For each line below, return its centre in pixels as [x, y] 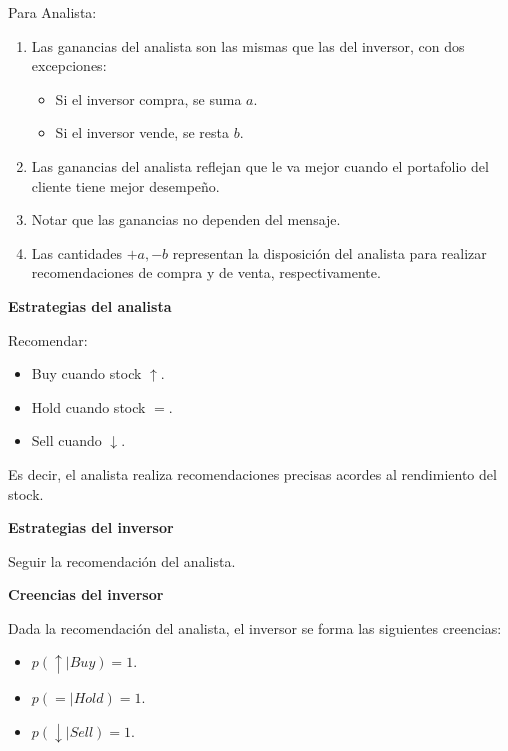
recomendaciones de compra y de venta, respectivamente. [206, 272]
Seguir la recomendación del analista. [122, 560]
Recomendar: [48, 339]
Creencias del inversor [86, 594]
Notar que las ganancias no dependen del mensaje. [186, 219]
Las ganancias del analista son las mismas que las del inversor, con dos [248, 45]
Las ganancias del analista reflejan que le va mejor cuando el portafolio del [260, 165]
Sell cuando [66, 440]
